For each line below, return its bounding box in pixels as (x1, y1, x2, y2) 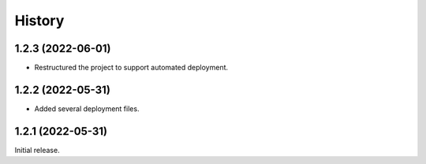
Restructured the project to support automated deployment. (34, 63, 229, 73)
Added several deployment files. (34, 103, 140, 114)
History (14, 12, 65, 29)
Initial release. (14, 145, 60, 155)
